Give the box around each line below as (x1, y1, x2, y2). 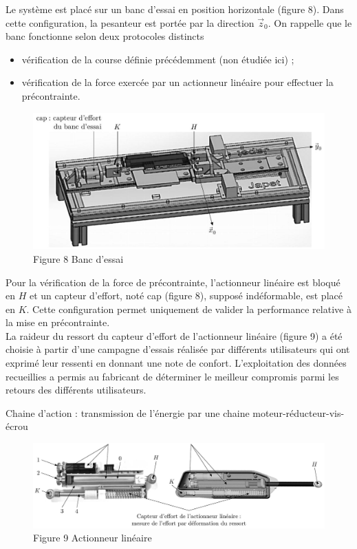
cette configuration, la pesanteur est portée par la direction (6, 15, 255, 30)
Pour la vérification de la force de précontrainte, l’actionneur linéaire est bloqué (6, 274, 340, 289)
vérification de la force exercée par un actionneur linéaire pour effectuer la (21, 75, 334, 89)
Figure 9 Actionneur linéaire (33, 530, 152, 545)
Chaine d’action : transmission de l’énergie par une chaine (6, 405, 250, 420)
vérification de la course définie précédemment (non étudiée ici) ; (21, 52, 294, 66)
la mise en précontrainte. (6, 315, 110, 330)
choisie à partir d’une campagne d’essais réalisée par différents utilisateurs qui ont (6, 342, 350, 356)
